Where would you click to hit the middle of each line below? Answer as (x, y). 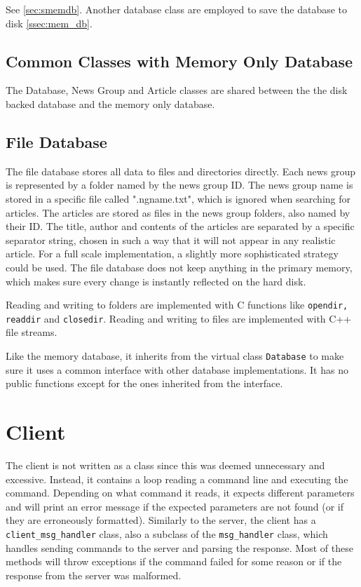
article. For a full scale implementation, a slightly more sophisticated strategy (172, 254)
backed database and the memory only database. (110, 103)
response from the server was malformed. (94, 575)
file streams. (32, 332)
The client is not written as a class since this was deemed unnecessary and (165, 465)
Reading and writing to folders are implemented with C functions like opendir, (177, 305)
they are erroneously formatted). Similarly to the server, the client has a (161, 520)
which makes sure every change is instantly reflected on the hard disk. (156, 281)
